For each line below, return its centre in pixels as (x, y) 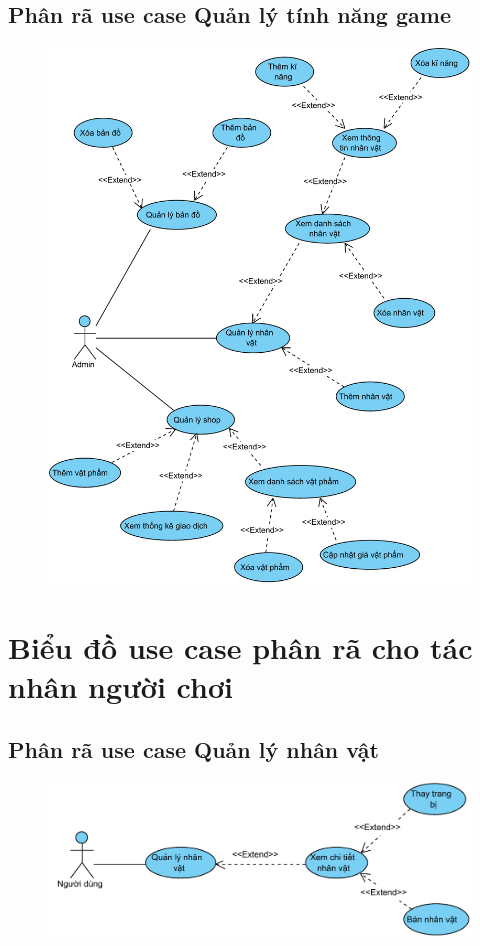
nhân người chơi (120, 685)
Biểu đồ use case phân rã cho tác (240, 646)
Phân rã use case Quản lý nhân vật (193, 749)
